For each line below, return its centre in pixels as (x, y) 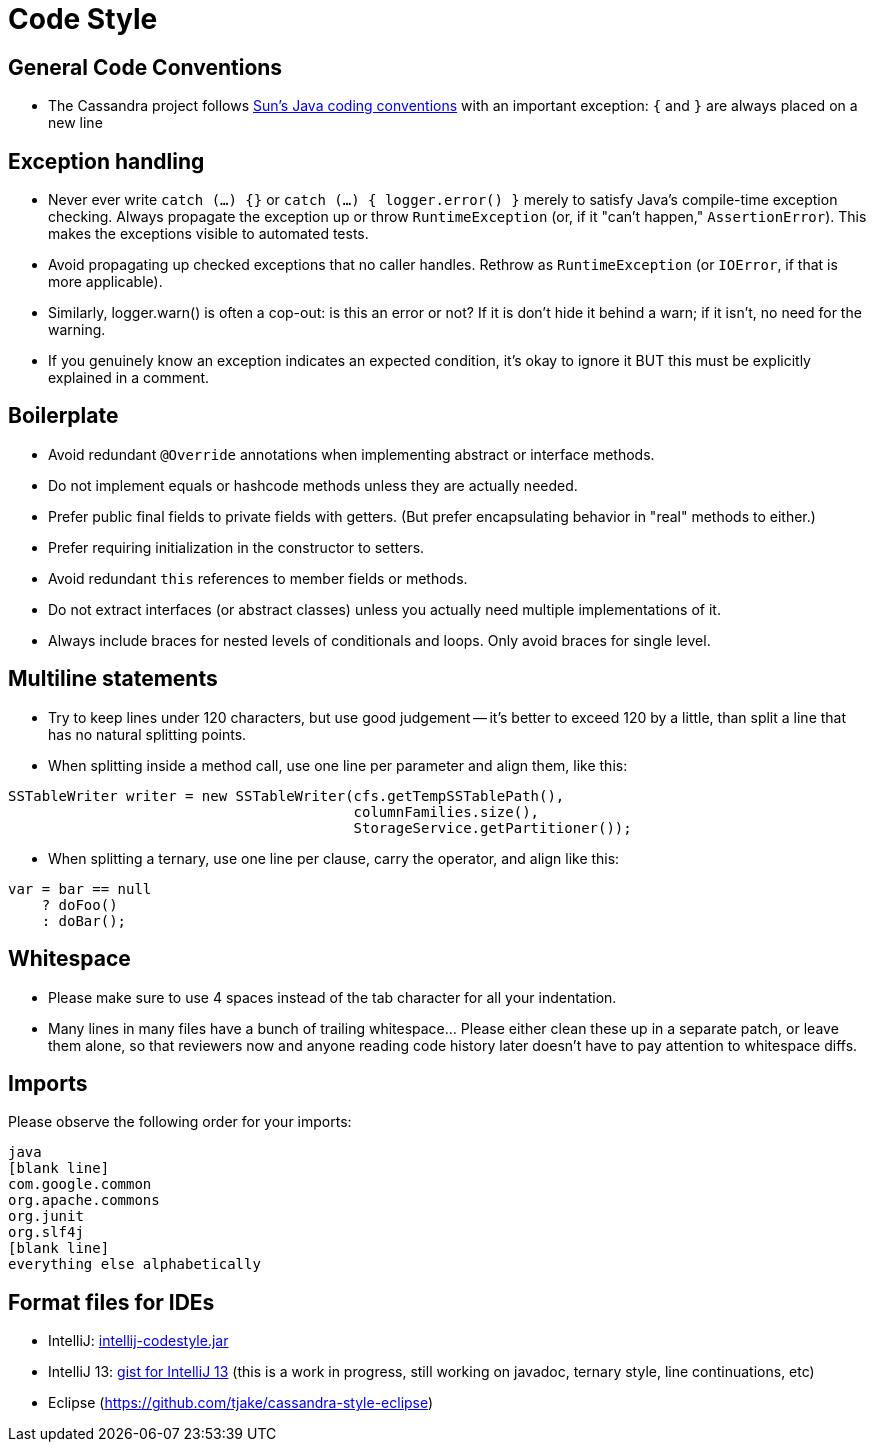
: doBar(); (84, 920)
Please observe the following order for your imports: (180, 1122)
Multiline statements (113, 679)
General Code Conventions (145, 67)
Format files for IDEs (111, 1302)
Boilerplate (63, 416)
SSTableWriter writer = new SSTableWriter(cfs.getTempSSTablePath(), (286, 795)
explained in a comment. (129, 378)
